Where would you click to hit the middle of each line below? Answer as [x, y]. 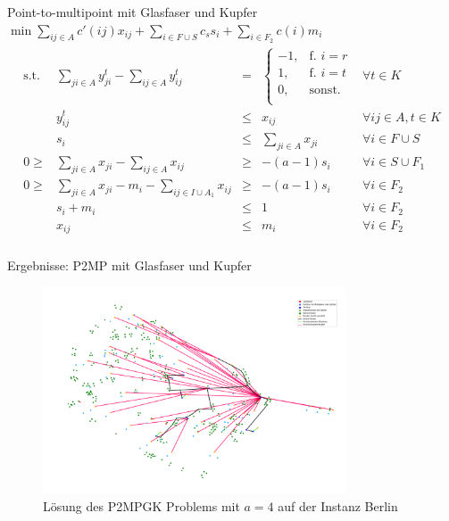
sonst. [325, 91]
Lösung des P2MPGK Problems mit [141, 506]
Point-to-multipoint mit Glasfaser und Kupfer [133, 12]
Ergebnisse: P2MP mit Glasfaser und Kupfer [129, 265]
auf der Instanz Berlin [338, 506]
